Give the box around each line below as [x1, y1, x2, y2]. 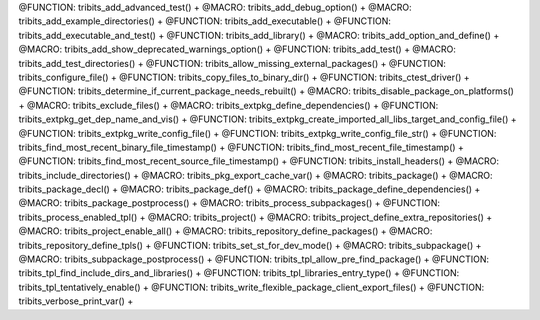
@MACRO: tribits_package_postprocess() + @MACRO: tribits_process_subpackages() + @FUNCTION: [18, 197, 440, 209]
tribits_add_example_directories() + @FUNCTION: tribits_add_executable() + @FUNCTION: [18, 15, 392, 27]
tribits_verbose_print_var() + [18, 295, 134, 307]
